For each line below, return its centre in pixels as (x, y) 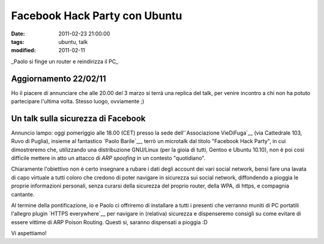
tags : (18, 41)
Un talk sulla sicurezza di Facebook (78, 118)
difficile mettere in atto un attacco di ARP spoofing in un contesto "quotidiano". (108, 158)
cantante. (23, 194)
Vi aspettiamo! (29, 233)
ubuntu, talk (73, 41)
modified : (23, 50)
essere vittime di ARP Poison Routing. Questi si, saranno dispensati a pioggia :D (109, 222)
